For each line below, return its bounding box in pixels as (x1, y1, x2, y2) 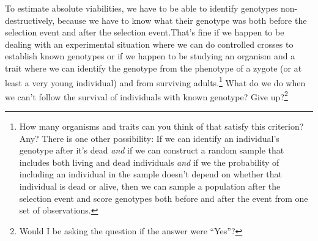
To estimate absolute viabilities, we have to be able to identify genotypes (5, 2, 278, 14)
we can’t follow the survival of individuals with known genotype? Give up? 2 (5, 88, 288, 103)
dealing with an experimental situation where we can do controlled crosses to (5, 37, 294, 50)
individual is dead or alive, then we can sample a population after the (19, 180, 281, 193)
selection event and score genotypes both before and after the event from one (19, 191, 308, 204)
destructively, (5, 13, 55, 26)
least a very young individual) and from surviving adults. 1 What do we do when (5, 74, 306, 89)
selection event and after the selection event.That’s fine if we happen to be (5, 26, 284, 39)
